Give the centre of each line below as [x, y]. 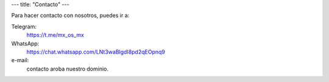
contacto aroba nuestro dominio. [68, 69]
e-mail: [20, 60]
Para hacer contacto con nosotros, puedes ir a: [70, 16]
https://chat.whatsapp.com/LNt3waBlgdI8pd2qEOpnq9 [96, 52]
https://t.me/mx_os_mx [55, 35]
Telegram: [24, 27]
